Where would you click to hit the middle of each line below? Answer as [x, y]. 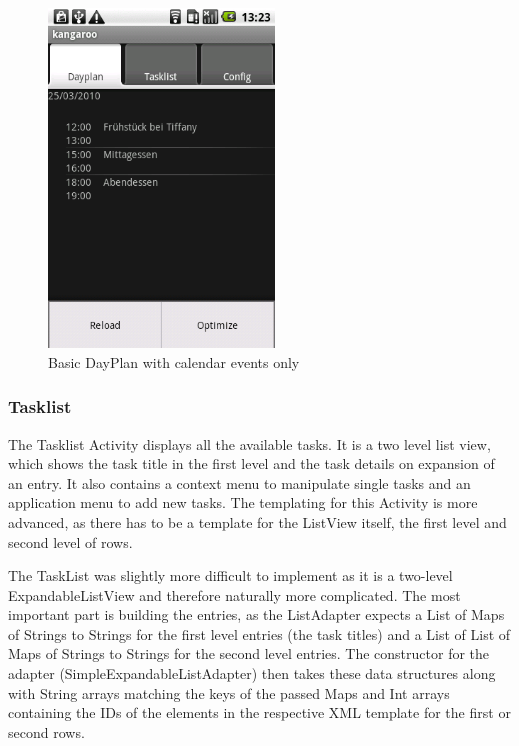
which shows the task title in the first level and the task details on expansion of [251, 463]
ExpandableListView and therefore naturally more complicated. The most [234, 594]
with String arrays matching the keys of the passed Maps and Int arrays [229, 692]
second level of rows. [70, 541]
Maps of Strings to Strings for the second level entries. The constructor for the [249, 653]
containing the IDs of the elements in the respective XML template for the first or [259, 712]
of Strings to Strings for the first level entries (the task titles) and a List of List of [259, 633]
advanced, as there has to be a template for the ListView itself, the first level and [257, 521]
